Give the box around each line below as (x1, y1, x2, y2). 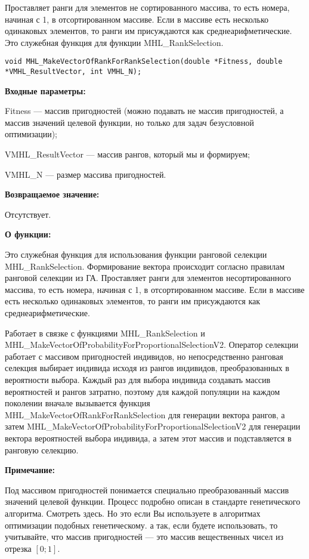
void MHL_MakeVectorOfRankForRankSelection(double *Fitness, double (5, 57, 283, 66)
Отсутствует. (5, 208, 51, 220)
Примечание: (5, 464, 55, 476)
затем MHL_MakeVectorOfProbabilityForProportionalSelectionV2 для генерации (5, 420, 301, 433)
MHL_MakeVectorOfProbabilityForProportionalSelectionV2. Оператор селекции (5, 338, 298, 351)
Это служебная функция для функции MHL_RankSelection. (5, 36, 224, 48)
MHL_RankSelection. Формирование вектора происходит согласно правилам (5, 260, 285, 272)
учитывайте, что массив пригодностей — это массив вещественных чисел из (5, 530, 283, 543)
